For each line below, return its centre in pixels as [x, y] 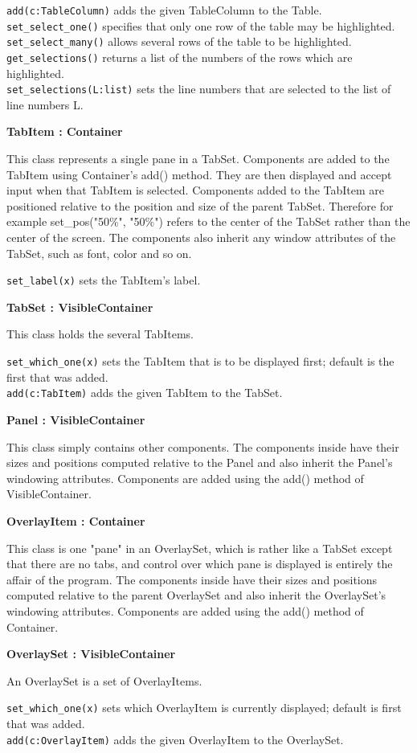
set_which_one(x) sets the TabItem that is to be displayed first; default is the [200, 361]
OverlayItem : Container [76, 520]
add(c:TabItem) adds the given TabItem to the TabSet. [145, 393]
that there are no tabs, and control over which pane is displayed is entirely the [200, 564]
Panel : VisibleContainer [76, 419]
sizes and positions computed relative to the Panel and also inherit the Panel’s [200, 462]
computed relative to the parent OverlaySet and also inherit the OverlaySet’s [196, 595]
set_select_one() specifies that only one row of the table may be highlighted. [201, 25]
